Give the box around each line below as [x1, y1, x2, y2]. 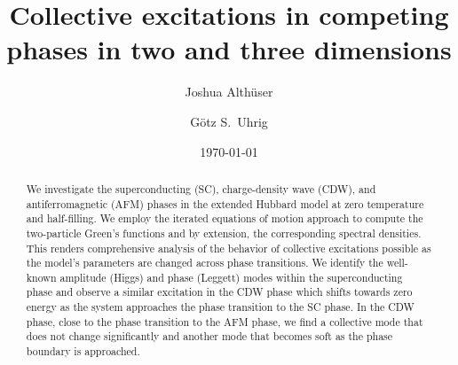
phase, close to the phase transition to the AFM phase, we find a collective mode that [26, 314, 423, 329]
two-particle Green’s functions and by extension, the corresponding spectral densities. [26, 225, 422, 240]
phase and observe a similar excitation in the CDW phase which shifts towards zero [26, 284, 413, 299]
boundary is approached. [26, 344, 140, 359]
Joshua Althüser [185, 82, 273, 101]
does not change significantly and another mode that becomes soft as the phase [26, 329, 393, 344]
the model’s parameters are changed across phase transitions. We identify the [26, 255, 383, 270]
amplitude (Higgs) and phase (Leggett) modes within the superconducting [59, 269, 403, 284]
